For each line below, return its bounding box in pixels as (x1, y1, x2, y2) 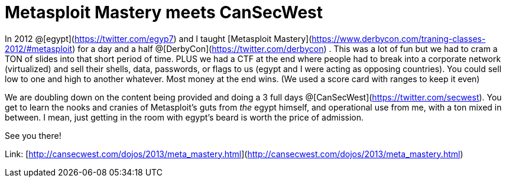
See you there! (5, 130, 61, 141)
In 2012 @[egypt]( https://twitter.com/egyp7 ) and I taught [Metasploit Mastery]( (5, 33, 312, 44)
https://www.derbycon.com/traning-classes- (312, 33, 486, 44)
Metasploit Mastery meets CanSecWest (5, 2, 323, 22)
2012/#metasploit (5, 43, 73, 54)
